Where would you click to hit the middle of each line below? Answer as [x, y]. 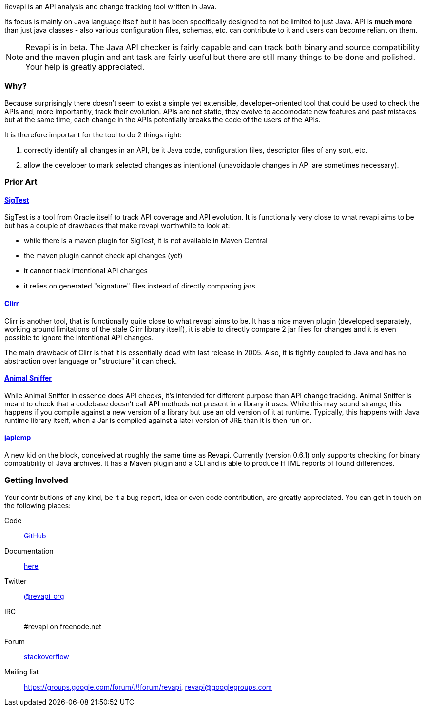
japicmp [18, 438]
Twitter [16, 581]
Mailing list [22, 672]
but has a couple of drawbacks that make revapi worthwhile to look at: [117, 226]
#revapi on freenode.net [63, 626]
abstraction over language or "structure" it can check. [91, 361]
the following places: [38, 505]
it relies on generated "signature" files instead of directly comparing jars [140, 286]
